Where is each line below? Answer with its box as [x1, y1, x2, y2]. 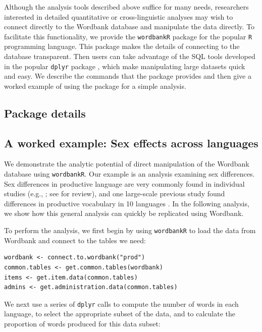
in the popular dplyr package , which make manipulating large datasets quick [4, 61, 245, 71]
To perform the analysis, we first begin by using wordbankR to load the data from [4, 225, 256, 236]
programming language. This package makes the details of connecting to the [4, 41, 240, 51]
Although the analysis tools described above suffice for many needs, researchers [4, 2, 249, 12]
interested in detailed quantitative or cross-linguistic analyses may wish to [4, 11, 233, 22]
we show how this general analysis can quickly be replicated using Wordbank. [4, 208, 244, 218]
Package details [4, 105, 86, 121]
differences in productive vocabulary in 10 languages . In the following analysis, [4, 198, 249, 208]
